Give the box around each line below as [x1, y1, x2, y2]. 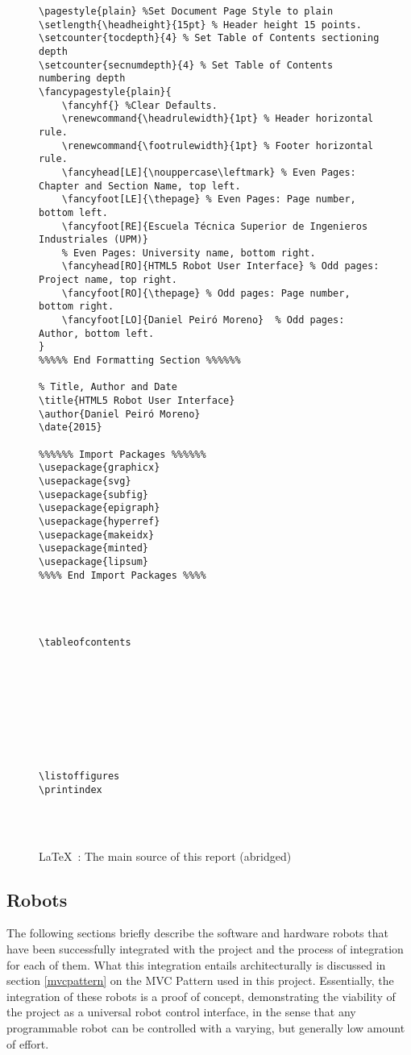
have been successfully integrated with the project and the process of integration [6, 941, 404, 957]
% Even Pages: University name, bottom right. [61, 247, 316, 259]
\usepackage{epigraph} [39, 502, 160, 514]
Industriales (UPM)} [39, 234, 149, 246]
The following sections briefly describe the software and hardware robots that [6, 924, 388, 941]
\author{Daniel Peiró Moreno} [39, 408, 201, 420]
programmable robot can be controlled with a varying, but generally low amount [6, 1020, 405, 1036]
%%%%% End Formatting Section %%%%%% [39, 355, 241, 367]
